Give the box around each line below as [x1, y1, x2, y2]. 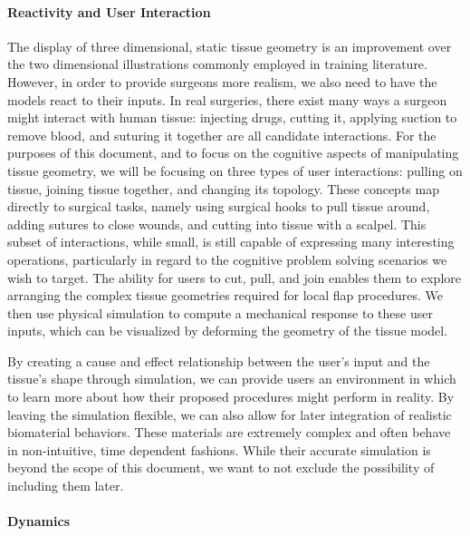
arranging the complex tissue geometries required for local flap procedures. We [7, 286, 443, 305]
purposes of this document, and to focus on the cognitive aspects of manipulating [7, 143, 459, 162]
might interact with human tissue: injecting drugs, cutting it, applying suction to [7, 108, 457, 127]
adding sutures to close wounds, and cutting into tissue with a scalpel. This [7, 214, 427, 233]
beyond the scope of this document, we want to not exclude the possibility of [7, 458, 435, 477]
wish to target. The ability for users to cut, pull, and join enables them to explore [7, 268, 461, 287]
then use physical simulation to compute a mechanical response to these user [7, 303, 433, 322]
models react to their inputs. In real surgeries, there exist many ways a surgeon [7, 90, 447, 109]
